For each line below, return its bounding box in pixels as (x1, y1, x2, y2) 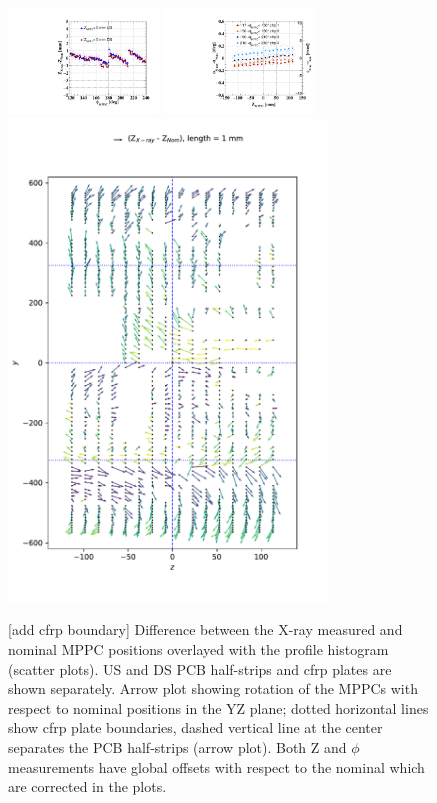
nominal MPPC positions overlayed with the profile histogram (8, 638, 389, 659)
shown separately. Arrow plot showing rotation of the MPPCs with (8, 678, 418, 699)
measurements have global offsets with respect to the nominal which (8, 756, 425, 777)
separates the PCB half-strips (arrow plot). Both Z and (8, 736, 347, 757)
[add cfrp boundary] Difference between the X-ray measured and (8, 619, 403, 640)
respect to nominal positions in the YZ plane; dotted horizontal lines (8, 697, 429, 718)
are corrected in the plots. (8, 776, 167, 797)
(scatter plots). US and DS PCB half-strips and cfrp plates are (8, 658, 392, 679)
